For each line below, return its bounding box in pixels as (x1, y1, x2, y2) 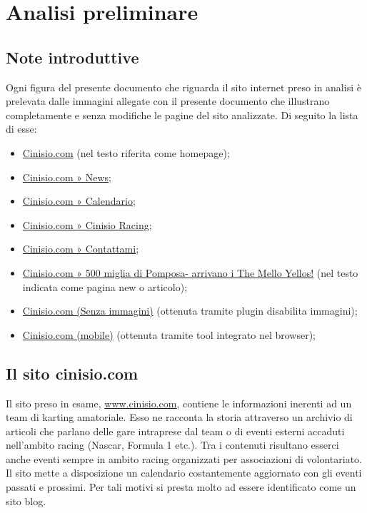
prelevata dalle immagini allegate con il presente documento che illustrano (6, 93, 330, 108)
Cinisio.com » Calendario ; (22, 193, 136, 208)
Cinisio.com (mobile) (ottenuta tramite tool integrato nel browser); (22, 327, 316, 342)
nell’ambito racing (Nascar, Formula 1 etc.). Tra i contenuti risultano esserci (6, 437, 339, 452)
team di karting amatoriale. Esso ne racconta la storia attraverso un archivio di (6, 410, 353, 425)
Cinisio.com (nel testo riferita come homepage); (22, 145, 230, 160)
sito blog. (6, 493, 46, 508)
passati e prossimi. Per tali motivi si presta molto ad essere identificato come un (6, 479, 356, 494)
